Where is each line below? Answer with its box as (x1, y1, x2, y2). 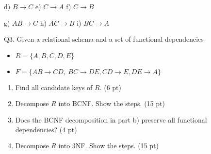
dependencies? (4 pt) (15, 124, 77, 134)
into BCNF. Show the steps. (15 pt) (58, 98, 165, 108)
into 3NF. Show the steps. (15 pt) (58, 140, 159, 151)
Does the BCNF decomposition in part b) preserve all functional (15, 114, 207, 124)
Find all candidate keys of (15, 82, 93, 92)
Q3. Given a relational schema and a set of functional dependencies (4, 34, 204, 44)
